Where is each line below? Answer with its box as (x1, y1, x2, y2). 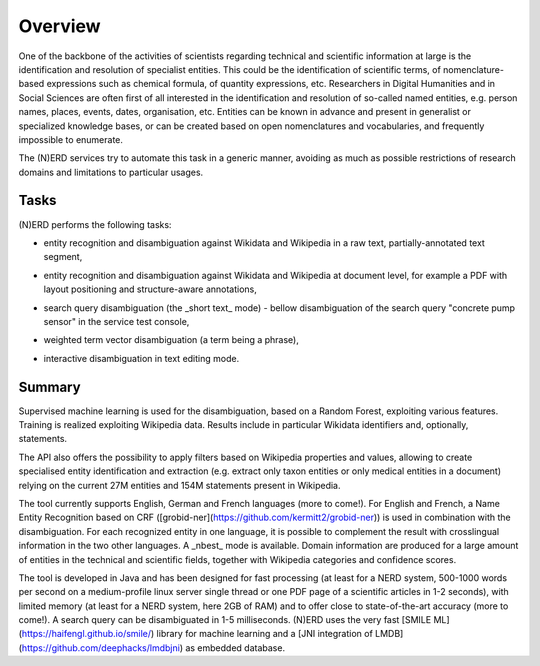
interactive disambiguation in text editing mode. (43, 352, 240, 364)
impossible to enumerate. (18, 133, 124, 145)
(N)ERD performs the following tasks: (18, 218, 172, 230)
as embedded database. (185, 641, 285, 654)
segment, (43, 251, 83, 263)
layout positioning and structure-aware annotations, (43, 283, 257, 295)
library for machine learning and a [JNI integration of (156, 628, 374, 640)
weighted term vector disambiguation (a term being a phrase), (43, 334, 300, 346)
